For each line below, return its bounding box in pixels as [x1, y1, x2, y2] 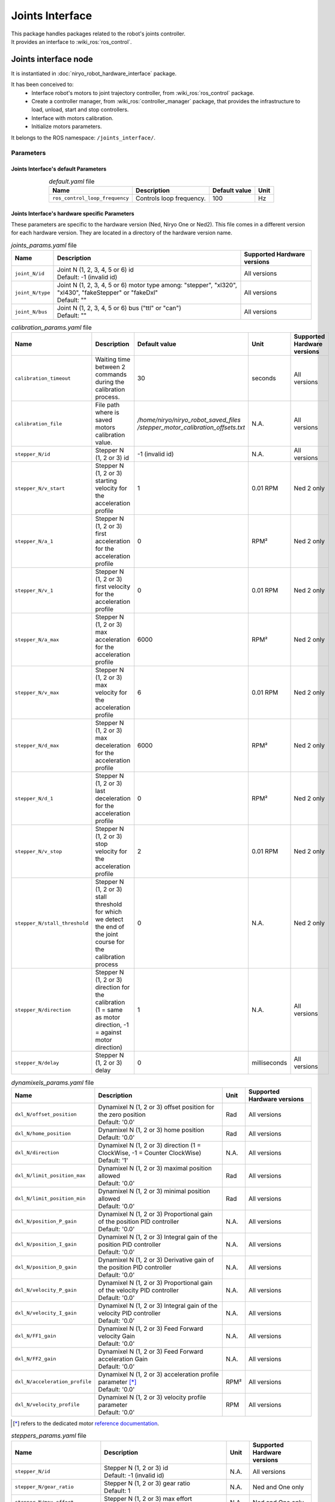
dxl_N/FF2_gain [14, 1355, 56, 1362]
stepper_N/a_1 [14, 538, 53, 544]
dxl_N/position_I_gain [14, 1241, 77, 1248]
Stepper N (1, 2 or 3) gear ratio [104, 1479, 190, 1487]
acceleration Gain [98, 1355, 148, 1363]
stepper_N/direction [14, 1006, 71, 1013]
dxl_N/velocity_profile [14, 1402, 80, 1408]
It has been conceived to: [11, 81, 74, 88]
